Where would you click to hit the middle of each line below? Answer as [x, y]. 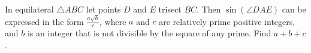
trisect [170, 9]
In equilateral [29, 9]
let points [103, 9]
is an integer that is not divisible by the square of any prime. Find [149, 33]
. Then [209, 9]
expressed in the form [44, 21]
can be [294, 9]
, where [113, 21]
